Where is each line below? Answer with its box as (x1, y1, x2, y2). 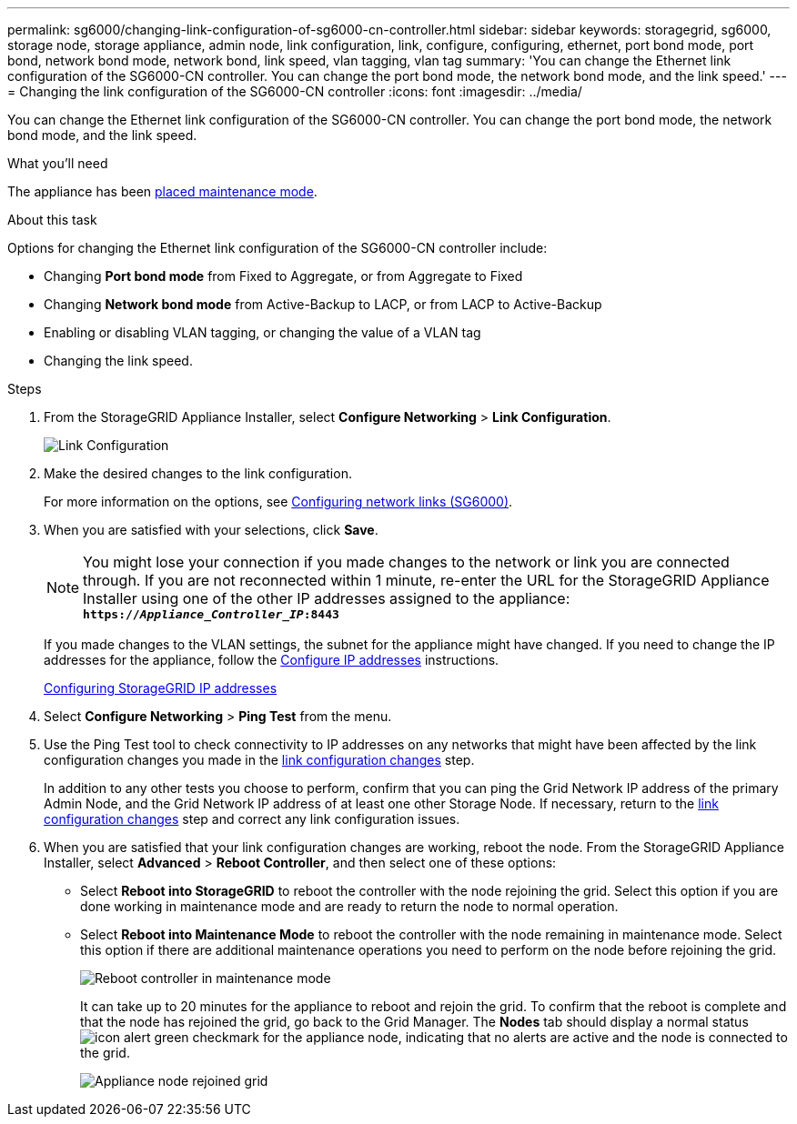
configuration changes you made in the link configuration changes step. (44, 752, 475, 768)
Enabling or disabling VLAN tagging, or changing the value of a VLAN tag (44, 325, 481, 340)
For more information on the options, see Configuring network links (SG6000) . (44, 494, 513, 509)
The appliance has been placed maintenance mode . (7, 184, 318, 199)
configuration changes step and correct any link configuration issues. (44, 811, 460, 827)
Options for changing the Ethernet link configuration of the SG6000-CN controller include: (7, 240, 548, 256)
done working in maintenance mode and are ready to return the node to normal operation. (80, 898, 619, 914)
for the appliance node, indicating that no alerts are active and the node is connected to (262, 1029, 788, 1045)
